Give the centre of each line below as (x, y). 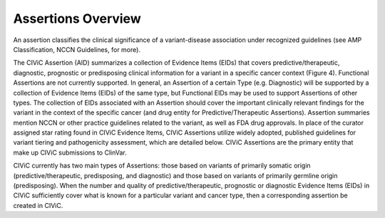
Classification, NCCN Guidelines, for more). (77, 49)
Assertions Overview (77, 19)
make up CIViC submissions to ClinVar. (70, 152)
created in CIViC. (38, 205)
